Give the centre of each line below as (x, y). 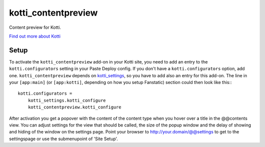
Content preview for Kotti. (35, 27)
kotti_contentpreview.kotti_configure (75, 107)
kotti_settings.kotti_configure (67, 100)
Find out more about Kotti (35, 36)
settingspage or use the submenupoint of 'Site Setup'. (64, 139)
